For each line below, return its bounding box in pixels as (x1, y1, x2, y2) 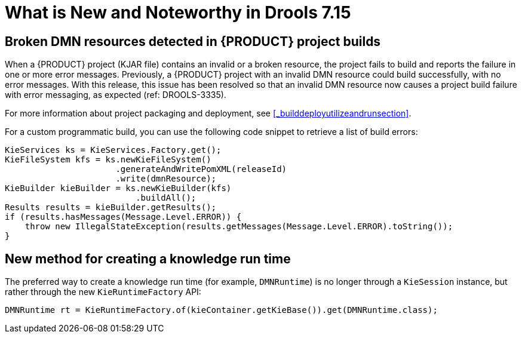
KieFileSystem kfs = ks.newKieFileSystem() (5, 155, 211, 165)
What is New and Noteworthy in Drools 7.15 (5, 2, 351, 23)
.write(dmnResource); (115, 174, 217, 184)
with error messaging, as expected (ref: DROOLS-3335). (5, 90, 226, 100)
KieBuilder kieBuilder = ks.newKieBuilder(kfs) (5, 183, 232, 193)
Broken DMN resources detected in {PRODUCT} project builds (5, 33, 381, 49)
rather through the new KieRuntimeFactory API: (5, 287, 201, 297)
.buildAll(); (136, 193, 196, 203)
